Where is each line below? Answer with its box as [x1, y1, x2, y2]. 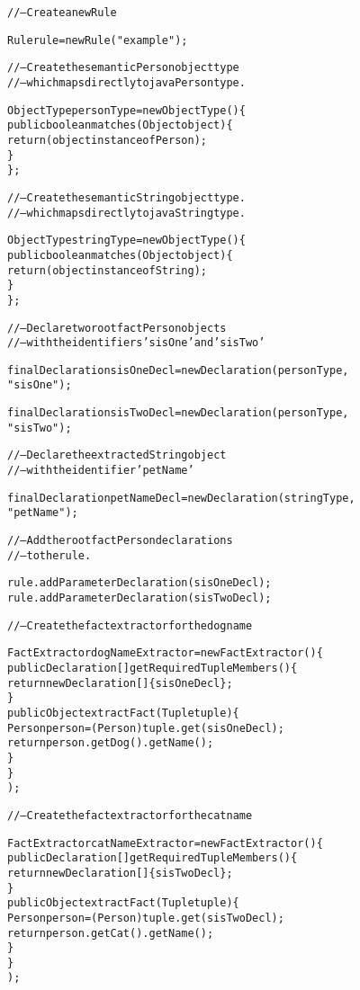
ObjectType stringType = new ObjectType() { [7, 234, 246, 247]
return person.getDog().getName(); [7, 736, 214, 750]
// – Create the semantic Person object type [7, 61, 239, 75]
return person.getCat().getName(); [7, 926, 214, 940]
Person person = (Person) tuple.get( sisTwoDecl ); [7, 911, 284, 924]
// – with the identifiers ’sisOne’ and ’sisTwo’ [7, 336, 265, 350]
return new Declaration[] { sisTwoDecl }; [7, 866, 233, 879]
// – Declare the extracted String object [7, 449, 227, 462]
